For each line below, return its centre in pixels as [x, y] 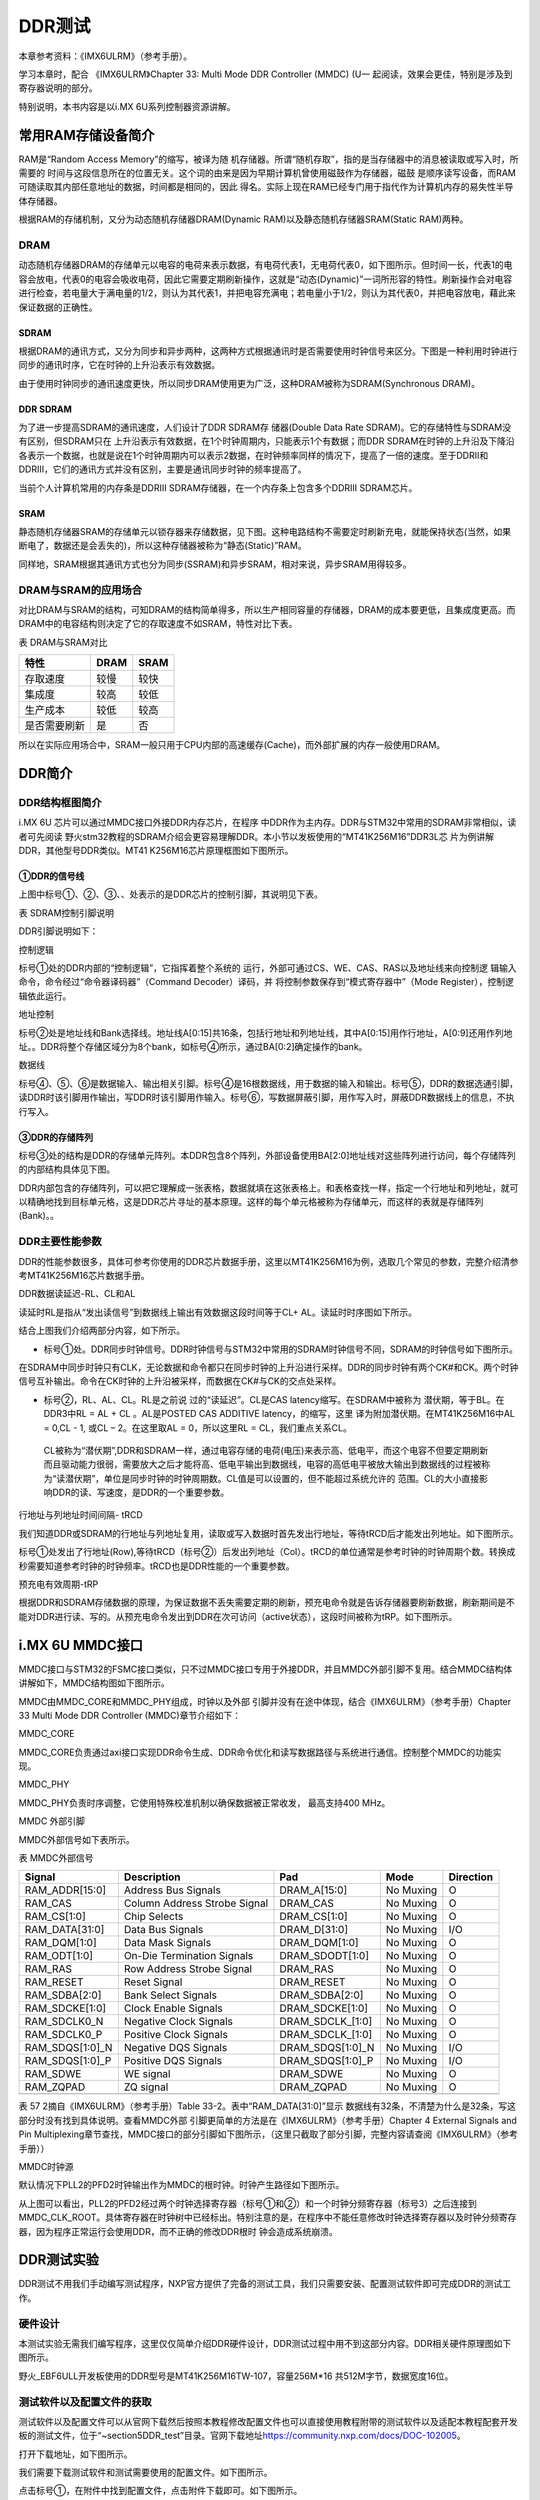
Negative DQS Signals [175, 2048]
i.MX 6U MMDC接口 [81, 1645]
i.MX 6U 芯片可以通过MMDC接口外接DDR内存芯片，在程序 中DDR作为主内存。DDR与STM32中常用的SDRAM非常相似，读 [267, 822]
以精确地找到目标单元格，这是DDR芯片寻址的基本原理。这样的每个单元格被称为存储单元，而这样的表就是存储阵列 [251, 1202]
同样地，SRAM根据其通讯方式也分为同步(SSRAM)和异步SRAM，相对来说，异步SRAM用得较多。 [215, 564]
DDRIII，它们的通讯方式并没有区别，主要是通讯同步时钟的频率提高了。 [162, 469]
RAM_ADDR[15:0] [65, 1890]
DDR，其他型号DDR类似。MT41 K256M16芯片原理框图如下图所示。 [156, 851]
